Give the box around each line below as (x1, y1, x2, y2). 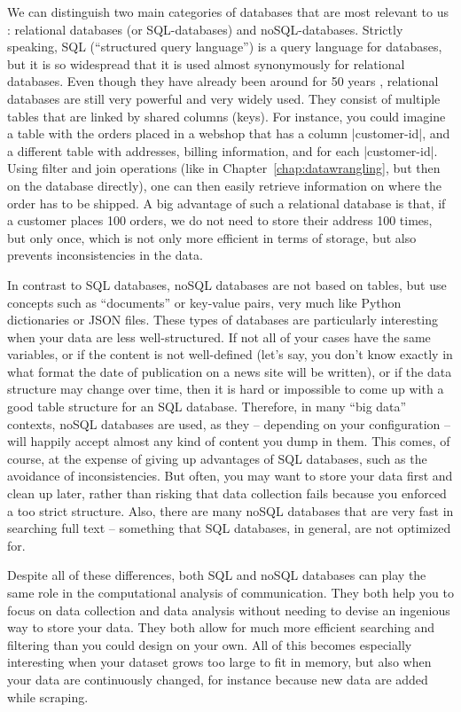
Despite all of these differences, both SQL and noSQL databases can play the (7, 566, 426, 584)
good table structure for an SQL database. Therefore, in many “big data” (7, 397, 407, 416)
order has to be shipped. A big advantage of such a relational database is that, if (7, 193, 446, 212)
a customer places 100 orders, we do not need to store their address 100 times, (7, 211, 433, 230)
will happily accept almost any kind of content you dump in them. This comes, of (7, 432, 450, 450)
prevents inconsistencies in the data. (7, 246, 203, 264)
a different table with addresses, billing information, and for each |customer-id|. (7, 141, 438, 160)
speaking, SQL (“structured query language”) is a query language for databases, (7, 37, 442, 56)
